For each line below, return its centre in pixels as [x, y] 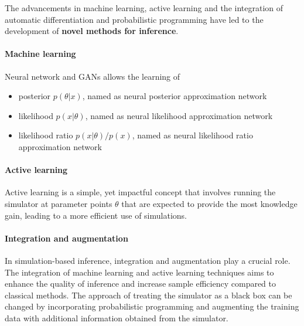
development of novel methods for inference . [92, 31]
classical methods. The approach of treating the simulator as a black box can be [148, 295]
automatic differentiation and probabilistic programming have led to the [134, 19]
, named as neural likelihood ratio [192, 135]
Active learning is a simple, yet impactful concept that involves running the [140, 192]
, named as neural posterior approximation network [175, 96]
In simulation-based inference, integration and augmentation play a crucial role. [148, 260]
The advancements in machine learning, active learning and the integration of [144, 8]
